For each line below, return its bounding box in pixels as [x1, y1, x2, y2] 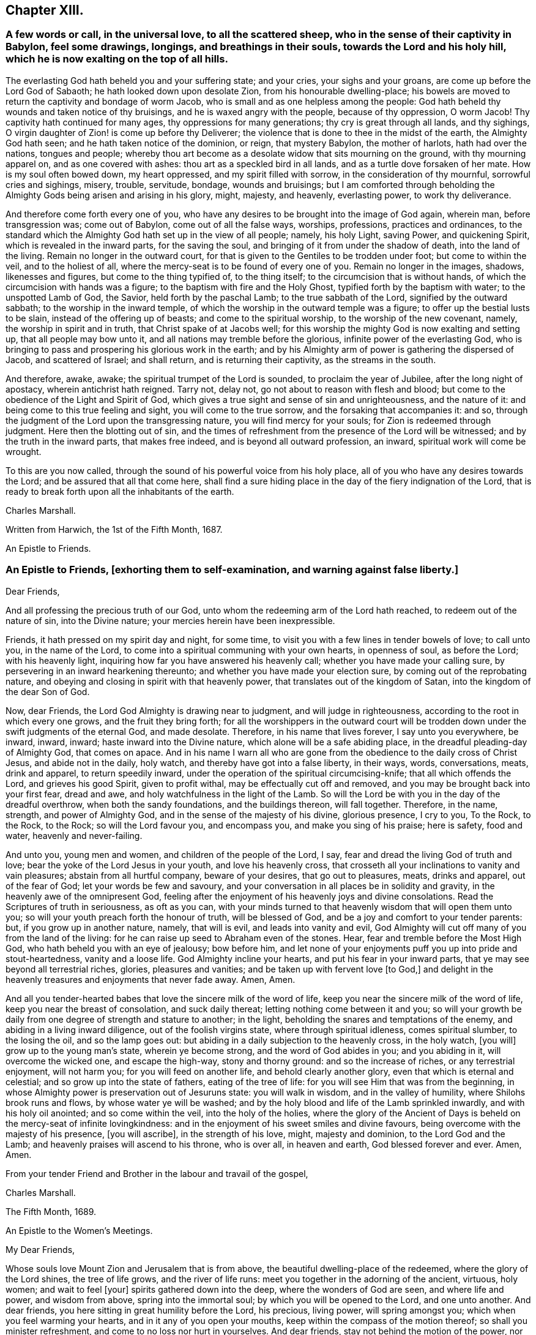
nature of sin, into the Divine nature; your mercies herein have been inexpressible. [6, 615, 335, 626]
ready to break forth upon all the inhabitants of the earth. [6, 486, 234, 497]
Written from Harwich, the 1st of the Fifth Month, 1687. [6, 524, 223, 535]
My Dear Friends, [6, 1244, 75, 1255]
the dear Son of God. [6, 686, 90, 697]
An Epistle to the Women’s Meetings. [6, 1225, 153, 1236]
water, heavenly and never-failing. [6, 830, 143, 841]
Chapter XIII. [6, 2, 84, 18]
